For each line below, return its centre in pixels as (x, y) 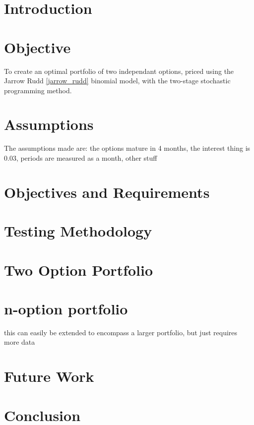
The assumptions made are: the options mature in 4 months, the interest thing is (127, 148)
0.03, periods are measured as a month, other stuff (81, 158)
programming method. (38, 90)
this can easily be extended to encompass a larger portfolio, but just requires (121, 332)
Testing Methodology (78, 231)
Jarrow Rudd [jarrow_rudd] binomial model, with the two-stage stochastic (117, 81)
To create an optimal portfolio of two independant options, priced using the (119, 71)
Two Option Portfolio (79, 270)
